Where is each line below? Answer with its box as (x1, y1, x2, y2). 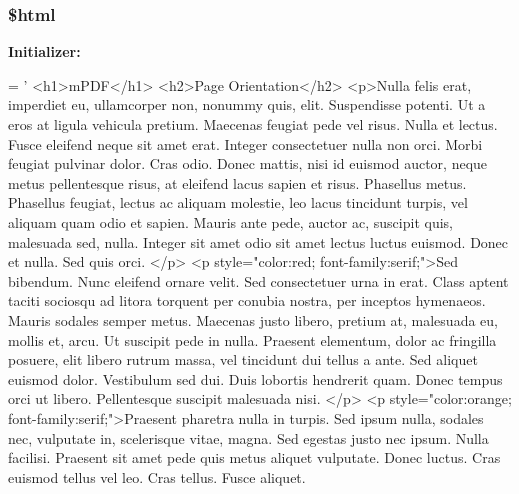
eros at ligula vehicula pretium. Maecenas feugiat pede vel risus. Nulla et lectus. (8, 114, 498, 134)
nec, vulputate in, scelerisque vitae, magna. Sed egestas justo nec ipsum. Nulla (8, 427, 489, 448)
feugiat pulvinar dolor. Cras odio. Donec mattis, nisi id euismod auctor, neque (8, 153, 488, 174)
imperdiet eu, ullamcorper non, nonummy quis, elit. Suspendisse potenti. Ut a (8, 94, 486, 115)
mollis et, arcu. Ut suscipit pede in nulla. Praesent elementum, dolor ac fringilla (8, 329, 497, 350)
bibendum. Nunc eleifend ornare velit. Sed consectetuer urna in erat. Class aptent (8, 270, 509, 291)
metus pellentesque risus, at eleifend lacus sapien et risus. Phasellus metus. (8, 172, 467, 193)
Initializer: (8, 41, 81, 62)
